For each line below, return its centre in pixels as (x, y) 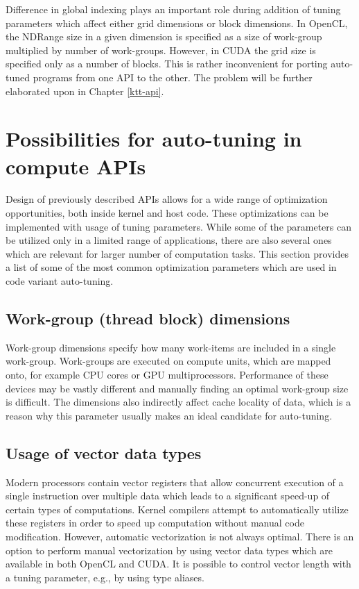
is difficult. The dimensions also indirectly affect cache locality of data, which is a (178, 402)
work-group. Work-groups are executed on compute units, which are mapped (168, 361)
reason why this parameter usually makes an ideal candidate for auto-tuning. (169, 415)
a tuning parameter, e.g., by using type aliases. (105, 577)
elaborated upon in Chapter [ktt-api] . (85, 91)
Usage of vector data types (104, 453)
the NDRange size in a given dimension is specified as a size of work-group (164, 36)
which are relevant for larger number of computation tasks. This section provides (177, 253)
